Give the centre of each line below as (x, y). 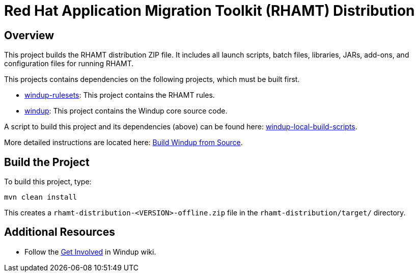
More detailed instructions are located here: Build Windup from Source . (123, 143)
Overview (29, 35)
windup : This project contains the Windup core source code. (126, 111)
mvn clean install (41, 197)
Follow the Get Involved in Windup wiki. (90, 252)
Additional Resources (60, 232)
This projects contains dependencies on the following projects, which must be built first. (152, 79)
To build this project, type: (48, 182)
